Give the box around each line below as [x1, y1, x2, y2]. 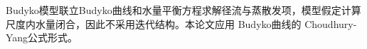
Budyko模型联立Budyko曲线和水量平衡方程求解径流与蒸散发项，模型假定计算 [6, 3, 361, 17]
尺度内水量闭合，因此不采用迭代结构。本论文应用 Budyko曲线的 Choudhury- [6, 16, 357, 31]
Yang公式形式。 [6, 30, 78, 45]
